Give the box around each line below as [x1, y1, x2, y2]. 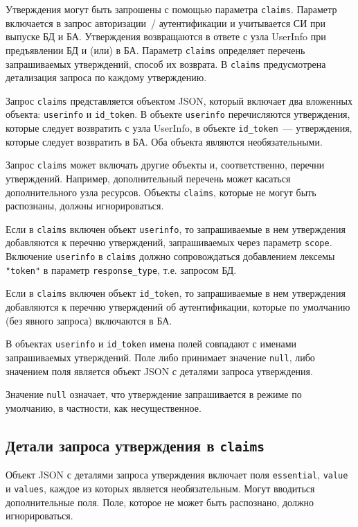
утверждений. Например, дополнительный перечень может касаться [6, 171, 291, 185]
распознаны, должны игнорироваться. [6, 198, 164, 213]
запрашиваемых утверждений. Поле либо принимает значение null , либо [6, 349, 315, 364]
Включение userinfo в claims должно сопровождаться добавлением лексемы [6, 249, 335, 263]
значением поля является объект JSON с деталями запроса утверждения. [6, 363, 313, 378]
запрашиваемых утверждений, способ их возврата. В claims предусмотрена [6, 56, 326, 71]
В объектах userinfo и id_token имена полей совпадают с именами [6, 336, 297, 351]
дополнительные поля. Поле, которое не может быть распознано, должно [6, 494, 314, 509]
